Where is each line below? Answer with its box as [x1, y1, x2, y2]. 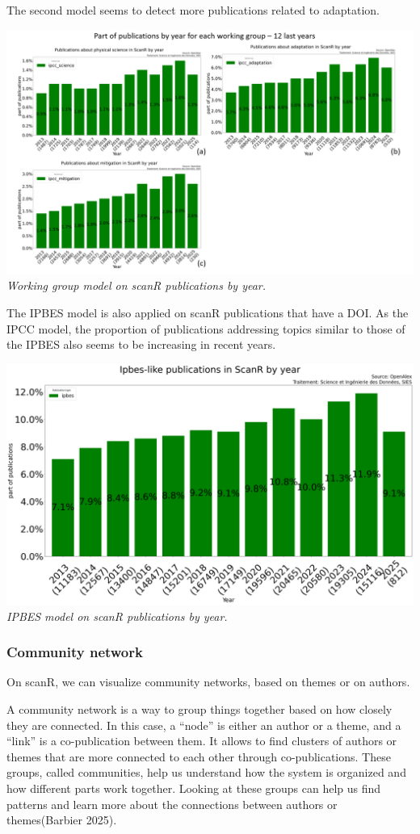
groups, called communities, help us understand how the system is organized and [6, 764, 406, 781]
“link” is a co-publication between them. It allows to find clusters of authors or [6, 732, 397, 749]
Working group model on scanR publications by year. [6, 277, 267, 294]
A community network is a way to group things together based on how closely [6, 701, 393, 718]
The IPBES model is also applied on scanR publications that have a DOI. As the [6, 304, 409, 321]
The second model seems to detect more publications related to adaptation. [6, 2, 380, 18]
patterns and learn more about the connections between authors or [6, 795, 338, 812]
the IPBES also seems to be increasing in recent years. [6, 336, 276, 353]
